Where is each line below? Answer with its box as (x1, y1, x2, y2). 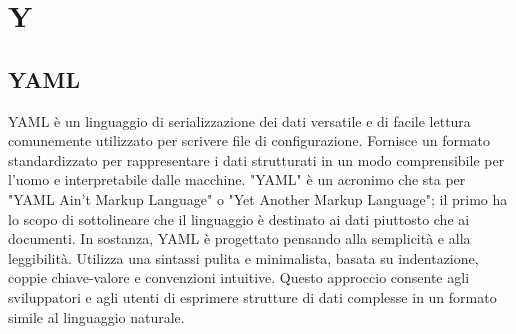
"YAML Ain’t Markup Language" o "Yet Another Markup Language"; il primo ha (8, 188, 508, 209)
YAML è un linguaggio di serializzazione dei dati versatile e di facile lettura (8, 110, 471, 131)
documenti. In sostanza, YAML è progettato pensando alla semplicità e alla (8, 228, 471, 249)
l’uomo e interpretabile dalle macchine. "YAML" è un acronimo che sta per (8, 169, 466, 190)
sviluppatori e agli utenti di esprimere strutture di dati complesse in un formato (8, 286, 497, 307)
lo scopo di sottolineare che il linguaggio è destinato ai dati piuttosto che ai (8, 208, 470, 229)
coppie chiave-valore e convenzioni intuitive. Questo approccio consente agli (8, 267, 470, 288)
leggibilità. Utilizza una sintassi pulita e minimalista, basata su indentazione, (8, 247, 479, 268)
